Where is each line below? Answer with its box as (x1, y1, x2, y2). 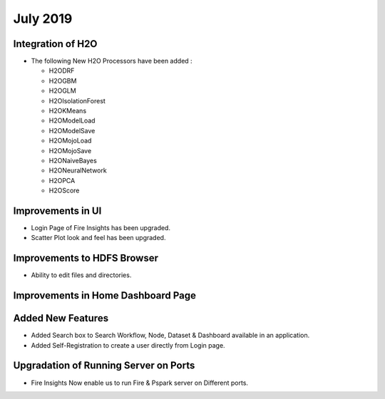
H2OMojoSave (48, 146, 92, 155)
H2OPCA (48, 176, 76, 185)
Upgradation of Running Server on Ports (13, 360, 195, 372)
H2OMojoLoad (48, 136, 92, 145)
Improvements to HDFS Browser (13, 252, 159, 264)
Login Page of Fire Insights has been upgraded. (31, 224, 171, 232)
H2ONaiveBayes (48, 156, 98, 165)
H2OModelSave (48, 126, 96, 135)
